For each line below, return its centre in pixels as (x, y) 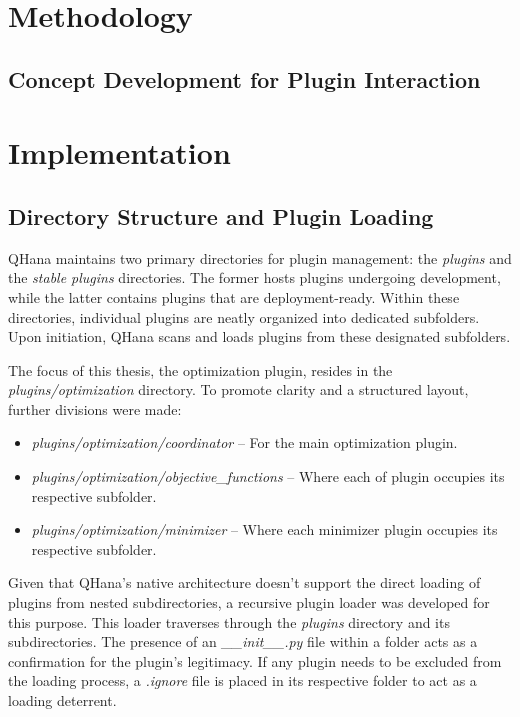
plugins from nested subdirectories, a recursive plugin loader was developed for (249, 602)
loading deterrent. (62, 700)
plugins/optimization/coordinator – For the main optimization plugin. (244, 442)
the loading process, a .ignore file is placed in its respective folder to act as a (242, 680)
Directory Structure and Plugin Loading (221, 215)
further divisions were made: (95, 408)
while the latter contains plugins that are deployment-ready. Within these (234, 296)
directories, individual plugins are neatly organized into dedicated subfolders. (244, 316)
